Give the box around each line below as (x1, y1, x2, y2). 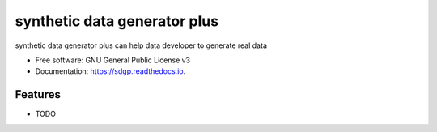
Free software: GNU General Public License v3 (35, 55, 191, 65)
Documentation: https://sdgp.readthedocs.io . (35, 66, 186, 76)
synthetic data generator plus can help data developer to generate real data (15, 40, 267, 50)
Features (15, 87, 61, 101)
